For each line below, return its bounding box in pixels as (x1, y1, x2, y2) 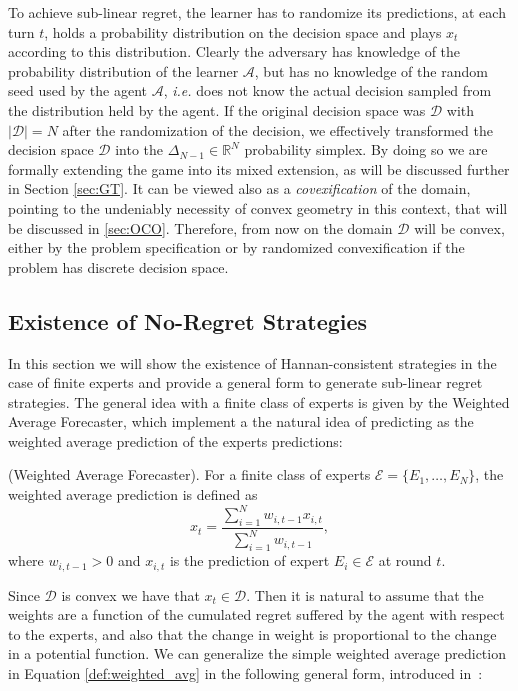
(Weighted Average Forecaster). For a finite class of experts (8, 464, 371, 485)
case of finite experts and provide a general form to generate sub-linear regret (8, 372, 483, 393)
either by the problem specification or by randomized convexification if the (8, 237, 465, 258)
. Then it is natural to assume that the (246, 584, 484, 605)
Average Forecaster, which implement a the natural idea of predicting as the (8, 411, 474, 432)
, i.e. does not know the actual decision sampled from (163, 80, 492, 101)
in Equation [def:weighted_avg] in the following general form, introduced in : (8, 662, 483, 683)
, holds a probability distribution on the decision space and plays (44, 21, 442, 42)
